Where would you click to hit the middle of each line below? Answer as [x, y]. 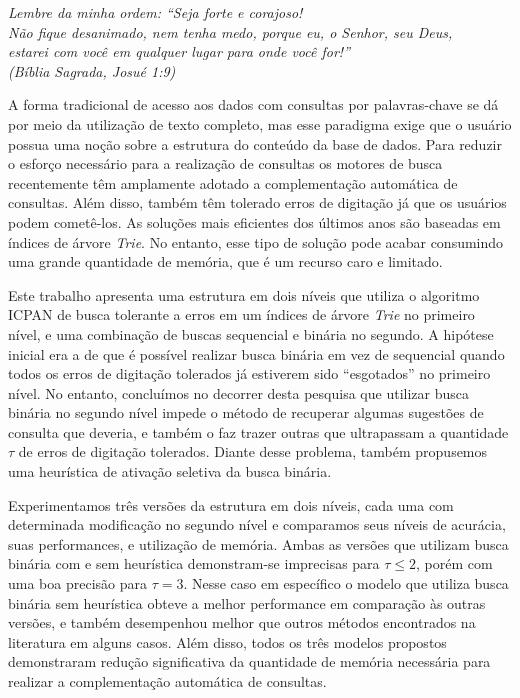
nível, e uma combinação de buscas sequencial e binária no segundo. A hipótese [251, 333]
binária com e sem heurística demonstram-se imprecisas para [194, 563]
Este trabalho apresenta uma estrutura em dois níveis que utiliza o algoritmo [244, 294]
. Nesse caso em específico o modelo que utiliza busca [346, 583]
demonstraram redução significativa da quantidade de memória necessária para [249, 661]
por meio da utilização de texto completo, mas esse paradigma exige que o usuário [260, 123]
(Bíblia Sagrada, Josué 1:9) [92, 70]
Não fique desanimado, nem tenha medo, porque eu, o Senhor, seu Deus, [230, 31]
